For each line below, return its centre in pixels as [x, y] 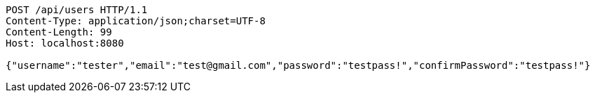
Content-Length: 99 [59, 32]
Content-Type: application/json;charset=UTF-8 [136, 21]
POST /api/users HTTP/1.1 [77, 10]
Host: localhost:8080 [65, 43]
